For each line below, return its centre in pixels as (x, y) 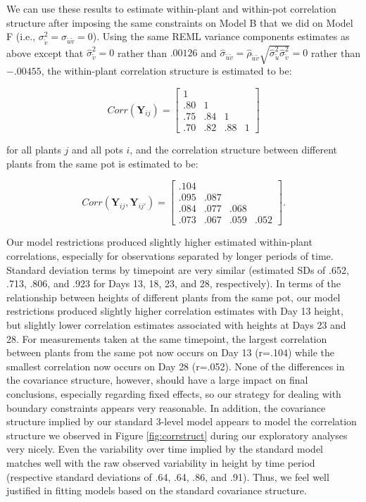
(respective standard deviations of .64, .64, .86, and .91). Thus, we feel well (168, 476)
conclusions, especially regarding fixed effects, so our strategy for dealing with (174, 394)
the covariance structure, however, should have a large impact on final (157, 380)
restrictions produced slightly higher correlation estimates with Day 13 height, (175, 311)
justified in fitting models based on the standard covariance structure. (157, 490)
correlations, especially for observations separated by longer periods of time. (170, 256)
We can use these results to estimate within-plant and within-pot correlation (171, 8)
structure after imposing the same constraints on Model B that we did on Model (180, 22)
